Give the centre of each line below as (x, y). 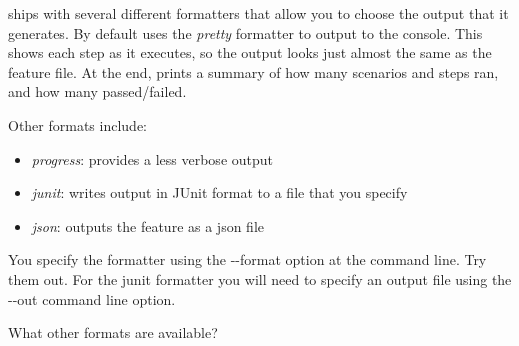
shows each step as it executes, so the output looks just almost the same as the (250, 52)
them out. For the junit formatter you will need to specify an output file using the (260, 278)
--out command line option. (92, 298)
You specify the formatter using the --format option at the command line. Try (247, 259)
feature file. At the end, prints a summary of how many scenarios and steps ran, (253, 71)
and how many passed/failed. (97, 91)
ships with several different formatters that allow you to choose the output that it (258, 13)
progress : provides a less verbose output (152, 158)
